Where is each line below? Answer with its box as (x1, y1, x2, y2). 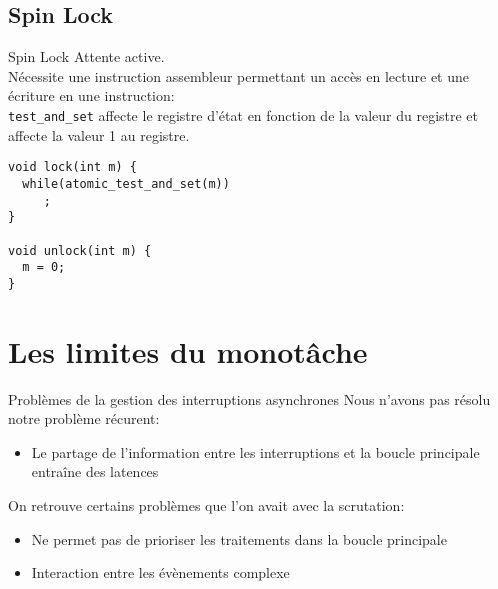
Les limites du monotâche (8, 330, 368, 371)
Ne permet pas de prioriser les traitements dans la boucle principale (31, 528, 447, 549)
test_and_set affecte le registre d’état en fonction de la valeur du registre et (8, 104, 479, 125)
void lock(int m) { (8, 160, 137, 175)
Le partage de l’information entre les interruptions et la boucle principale (31, 441, 480, 462)
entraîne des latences (31, 461, 159, 482)
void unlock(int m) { (8, 243, 152, 258)
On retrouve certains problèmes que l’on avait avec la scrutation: (8, 494, 405, 515)
